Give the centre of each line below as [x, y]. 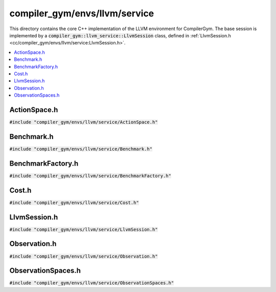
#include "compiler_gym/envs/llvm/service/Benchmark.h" [81, 149]
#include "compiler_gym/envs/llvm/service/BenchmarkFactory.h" [90, 176]
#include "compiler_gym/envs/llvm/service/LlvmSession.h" [84, 229]
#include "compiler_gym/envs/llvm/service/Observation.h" [84, 256]
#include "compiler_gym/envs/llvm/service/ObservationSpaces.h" [92, 283]
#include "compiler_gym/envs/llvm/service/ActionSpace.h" [84, 122]
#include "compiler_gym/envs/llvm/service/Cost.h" [74, 203]
